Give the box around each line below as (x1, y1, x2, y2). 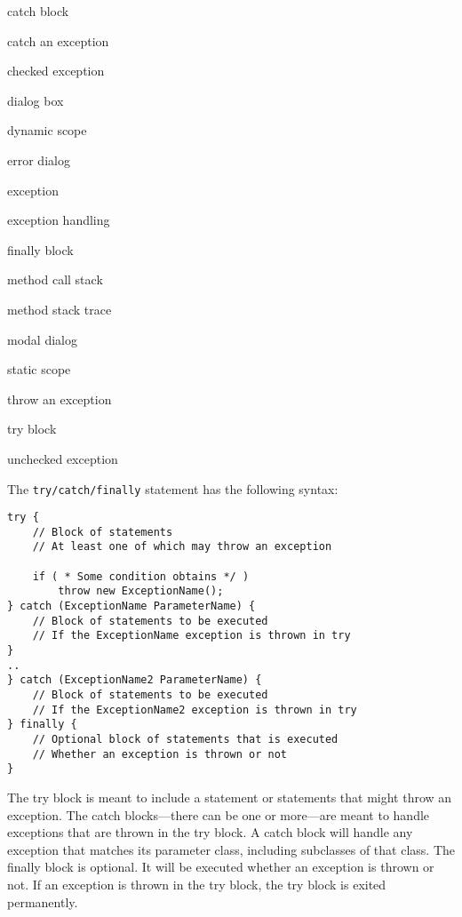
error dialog (7, 150, 70, 169)
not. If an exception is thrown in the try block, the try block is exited (7, 874, 386, 893)
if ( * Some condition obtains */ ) (32, 570, 250, 583)
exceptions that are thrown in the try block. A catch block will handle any (7, 823, 413, 841)
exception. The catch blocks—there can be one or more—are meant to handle (7, 805, 430, 824)
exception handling (7, 211, 110, 229)
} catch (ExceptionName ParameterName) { (7, 600, 256, 613)
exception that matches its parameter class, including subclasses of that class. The (7, 840, 456, 858)
